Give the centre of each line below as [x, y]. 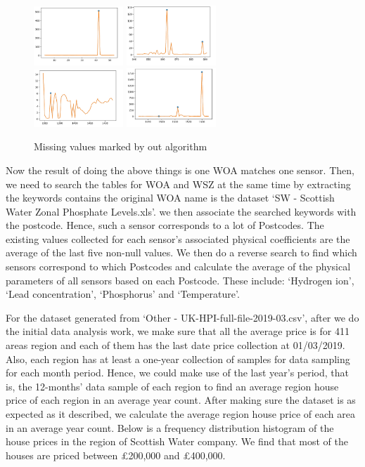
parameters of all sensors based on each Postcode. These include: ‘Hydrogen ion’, [180, 280]
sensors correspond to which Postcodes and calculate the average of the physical [178, 267]
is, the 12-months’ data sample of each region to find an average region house [172, 386]
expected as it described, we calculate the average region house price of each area [180, 414]
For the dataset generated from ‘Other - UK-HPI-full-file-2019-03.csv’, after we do [182, 317]
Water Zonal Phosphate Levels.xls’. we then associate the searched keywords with [181, 211]
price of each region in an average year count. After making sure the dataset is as [181, 400]
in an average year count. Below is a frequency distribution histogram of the [170, 427]
